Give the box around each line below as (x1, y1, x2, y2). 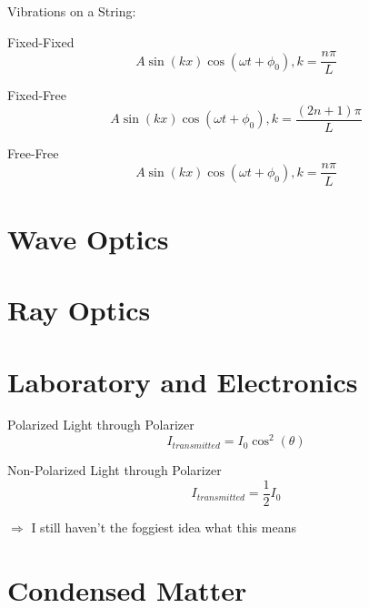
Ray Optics (7, 291, 151, 329)
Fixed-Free (7, 86, 66, 105)
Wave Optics (7, 219, 169, 257)
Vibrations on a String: (7, 2, 136, 20)
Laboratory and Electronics (7, 362, 358, 400)
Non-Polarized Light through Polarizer (7, 461, 222, 480)
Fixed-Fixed (7, 32, 75, 51)
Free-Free (7, 143, 59, 162)
